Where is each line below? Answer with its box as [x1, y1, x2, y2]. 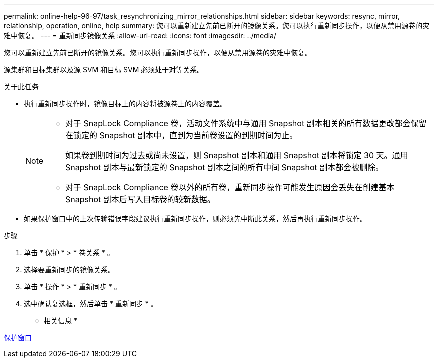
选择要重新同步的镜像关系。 [24, 265, 115, 274]
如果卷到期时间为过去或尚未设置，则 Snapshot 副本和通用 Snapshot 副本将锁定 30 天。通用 [65, 150, 408, 160]
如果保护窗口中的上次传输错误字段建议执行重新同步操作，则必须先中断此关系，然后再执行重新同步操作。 [24, 214, 367, 223]
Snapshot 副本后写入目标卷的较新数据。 [65, 194, 215, 204]
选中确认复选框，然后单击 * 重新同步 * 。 [24, 299, 158, 308]
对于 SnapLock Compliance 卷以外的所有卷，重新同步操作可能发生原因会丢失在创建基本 [65, 182, 395, 192]
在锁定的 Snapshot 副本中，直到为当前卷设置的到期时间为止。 [65, 130, 298, 140]
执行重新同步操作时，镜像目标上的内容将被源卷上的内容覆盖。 [24, 99, 227, 108]
